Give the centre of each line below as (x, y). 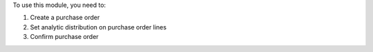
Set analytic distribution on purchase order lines (98, 27)
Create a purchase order (65, 18)
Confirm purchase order (65, 37)
